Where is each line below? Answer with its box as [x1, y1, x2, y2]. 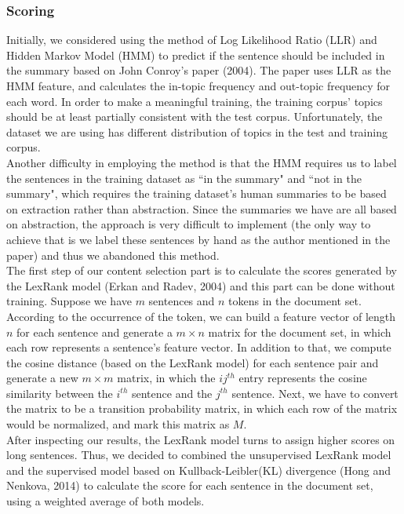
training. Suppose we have [6, 293, 132, 309]
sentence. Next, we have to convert [231, 385, 399, 401]
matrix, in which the [117, 370, 216, 386]
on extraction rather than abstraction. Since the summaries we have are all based [6, 200, 397, 217]
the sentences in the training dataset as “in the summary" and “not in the [6, 170, 362, 186]
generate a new [6, 370, 78, 386]
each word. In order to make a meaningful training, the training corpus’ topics [6, 93, 383, 109]
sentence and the [131, 385, 213, 401]
